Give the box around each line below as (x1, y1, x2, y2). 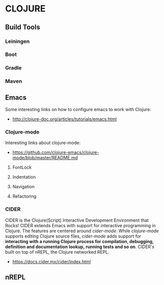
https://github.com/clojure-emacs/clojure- (12, 149, 99, 155)
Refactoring (12, 193, 37, 199)
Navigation (12, 184, 35, 190)
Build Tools (5, 23, 41, 31)
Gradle (5, 64, 22, 71)
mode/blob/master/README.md (12, 155, 78, 161)
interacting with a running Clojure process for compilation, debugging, (5, 238, 154, 244)
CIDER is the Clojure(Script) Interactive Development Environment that (5, 217, 149, 223)
